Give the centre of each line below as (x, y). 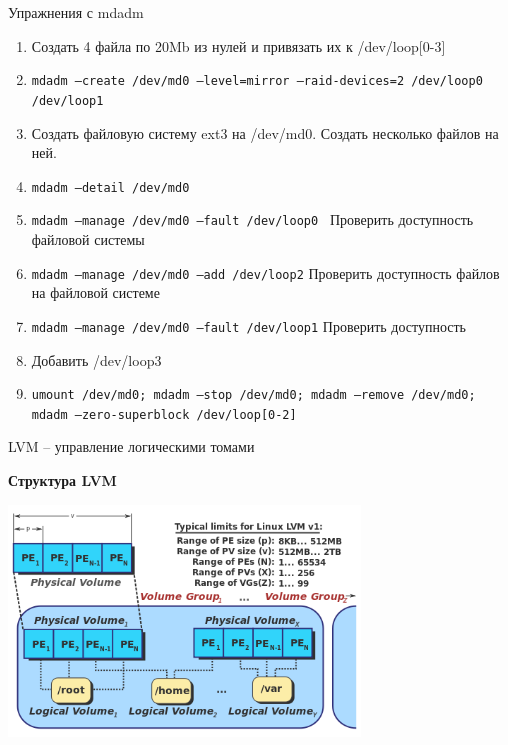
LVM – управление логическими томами (131, 446)
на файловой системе (95, 292)
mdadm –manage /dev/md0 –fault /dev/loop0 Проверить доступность (252, 219)
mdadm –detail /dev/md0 (110, 187)
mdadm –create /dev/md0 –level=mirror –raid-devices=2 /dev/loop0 (257, 81)
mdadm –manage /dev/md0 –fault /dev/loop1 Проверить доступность (248, 325)
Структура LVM (62, 480)
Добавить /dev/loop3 (96, 359)
